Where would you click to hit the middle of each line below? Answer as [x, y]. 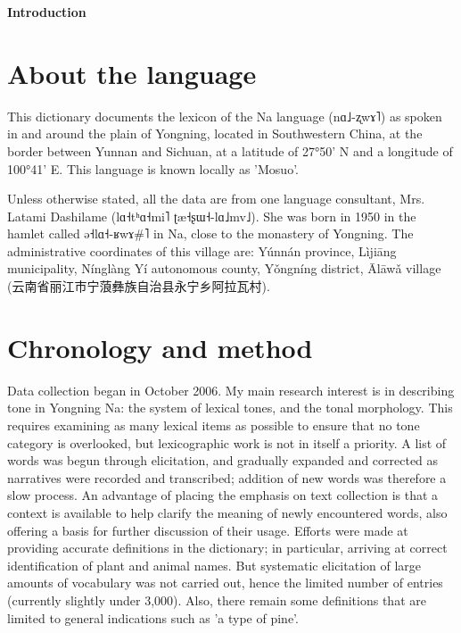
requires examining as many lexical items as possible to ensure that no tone [214, 425]
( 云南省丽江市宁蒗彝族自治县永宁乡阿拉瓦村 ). [139, 286]
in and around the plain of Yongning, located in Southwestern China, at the [215, 133]
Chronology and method [160, 347]
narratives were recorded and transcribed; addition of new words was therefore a [227, 477]
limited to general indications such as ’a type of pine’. [153, 617]
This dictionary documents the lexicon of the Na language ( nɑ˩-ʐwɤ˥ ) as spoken [225, 116]
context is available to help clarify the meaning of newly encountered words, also [227, 512]
